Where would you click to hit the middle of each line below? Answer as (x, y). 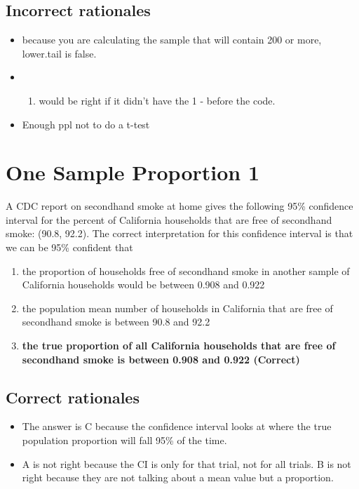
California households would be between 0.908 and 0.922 (143, 284)
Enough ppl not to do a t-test (86, 124)
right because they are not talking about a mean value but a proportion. (178, 477)
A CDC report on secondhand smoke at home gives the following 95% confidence (179, 206)
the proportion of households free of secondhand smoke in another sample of (186, 270)
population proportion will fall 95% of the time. (124, 440)
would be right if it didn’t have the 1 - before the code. (157, 100)
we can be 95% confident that (69, 247)
